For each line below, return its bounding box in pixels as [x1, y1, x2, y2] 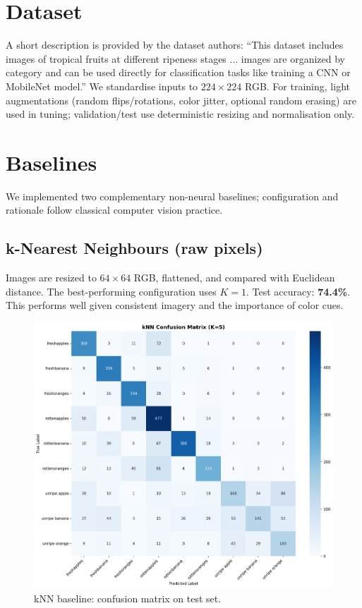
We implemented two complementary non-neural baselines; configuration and [6, 188, 339, 203]
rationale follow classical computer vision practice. [6, 202, 223, 217]
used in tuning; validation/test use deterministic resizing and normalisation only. [6, 107, 355, 121]
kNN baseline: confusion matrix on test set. [34, 590, 222, 605]
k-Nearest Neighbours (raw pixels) [6, 237, 263, 259]
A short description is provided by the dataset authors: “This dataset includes [6, 37, 344, 52]
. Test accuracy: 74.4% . [246, 284, 351, 298]
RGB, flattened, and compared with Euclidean [133, 270, 335, 285]
